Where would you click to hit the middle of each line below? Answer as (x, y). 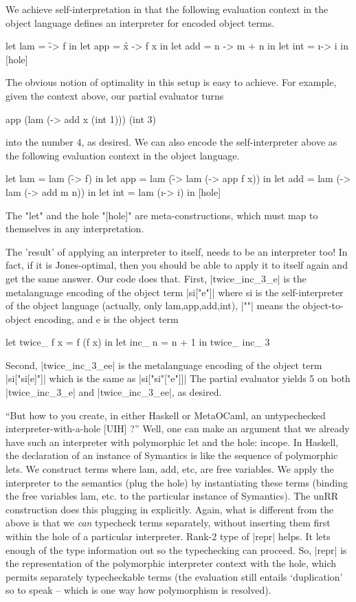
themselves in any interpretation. (75, 228)
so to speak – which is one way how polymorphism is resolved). (138, 590)
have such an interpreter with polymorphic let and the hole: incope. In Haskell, (172, 442)
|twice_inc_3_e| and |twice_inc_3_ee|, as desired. (114, 392)
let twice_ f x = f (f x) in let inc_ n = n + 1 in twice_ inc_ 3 (138, 342)
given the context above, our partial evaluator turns (115, 95)
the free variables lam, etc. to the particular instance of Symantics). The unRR (172, 496)
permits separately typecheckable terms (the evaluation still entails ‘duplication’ (174, 576)
